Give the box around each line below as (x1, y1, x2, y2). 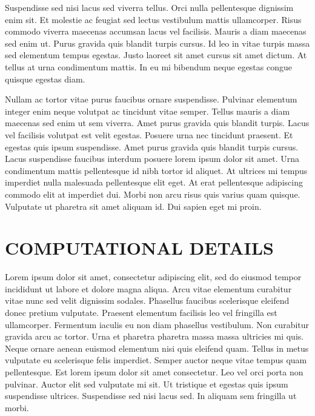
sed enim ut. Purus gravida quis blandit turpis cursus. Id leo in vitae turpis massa (5, 36, 310, 49)
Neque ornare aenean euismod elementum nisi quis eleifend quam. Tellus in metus (5, 341, 309, 354)
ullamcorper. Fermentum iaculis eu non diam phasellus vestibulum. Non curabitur (5, 318, 310, 330)
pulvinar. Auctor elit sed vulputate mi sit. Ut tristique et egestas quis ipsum (5, 377, 288, 390)
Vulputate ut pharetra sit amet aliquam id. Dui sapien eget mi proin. (5, 200, 262, 212)
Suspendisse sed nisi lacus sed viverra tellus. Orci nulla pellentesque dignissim (5, 1, 294, 13)
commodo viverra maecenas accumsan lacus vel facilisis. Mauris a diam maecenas (5, 25, 307, 38)
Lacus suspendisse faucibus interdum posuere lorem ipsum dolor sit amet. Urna (5, 152, 300, 165)
